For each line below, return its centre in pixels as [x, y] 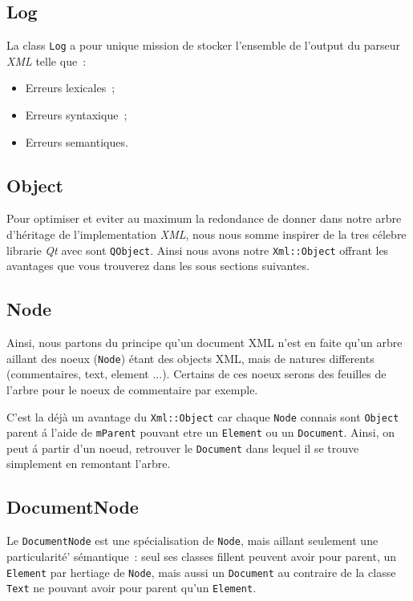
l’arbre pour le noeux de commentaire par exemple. [132, 389]
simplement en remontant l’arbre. [89, 464]
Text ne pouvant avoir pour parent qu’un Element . [132, 588]
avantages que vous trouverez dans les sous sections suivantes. [158, 266]
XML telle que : [47, 61]
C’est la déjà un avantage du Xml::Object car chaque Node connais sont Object [203, 416]
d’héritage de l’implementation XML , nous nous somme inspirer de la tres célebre [206, 234]
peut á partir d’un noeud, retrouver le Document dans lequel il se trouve [183, 448]
